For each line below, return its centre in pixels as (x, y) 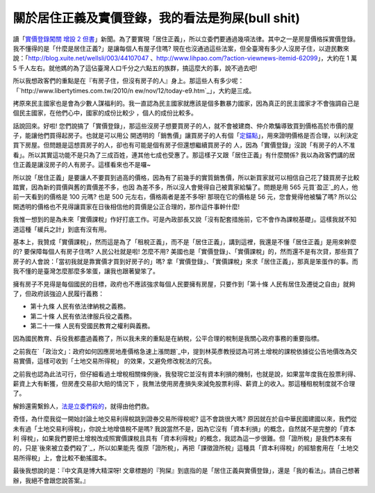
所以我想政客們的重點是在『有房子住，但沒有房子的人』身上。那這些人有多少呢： (128, 81)
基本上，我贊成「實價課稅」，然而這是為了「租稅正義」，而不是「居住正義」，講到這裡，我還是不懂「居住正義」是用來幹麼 (185, 242)
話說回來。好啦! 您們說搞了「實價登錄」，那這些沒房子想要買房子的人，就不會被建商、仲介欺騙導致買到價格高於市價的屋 (183, 126)
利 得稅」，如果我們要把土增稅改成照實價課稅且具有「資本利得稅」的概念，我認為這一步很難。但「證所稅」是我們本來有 (182, 438)
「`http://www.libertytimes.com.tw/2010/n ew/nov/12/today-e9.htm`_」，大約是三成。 (134, 90)
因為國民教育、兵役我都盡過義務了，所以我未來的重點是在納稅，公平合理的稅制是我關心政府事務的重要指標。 (168, 339)
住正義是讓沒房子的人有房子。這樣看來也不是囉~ (82, 165)
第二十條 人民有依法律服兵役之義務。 (83, 316)
